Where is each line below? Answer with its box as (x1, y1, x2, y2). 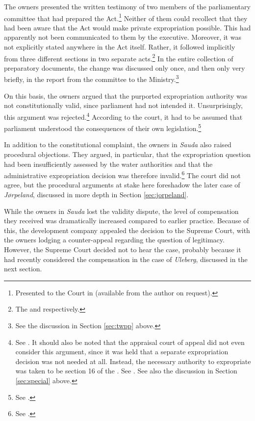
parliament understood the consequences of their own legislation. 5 (4, 122, 202, 133)
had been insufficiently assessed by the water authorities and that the (4, 158, 213, 169)
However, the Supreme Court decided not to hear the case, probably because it (4, 244, 241, 254)
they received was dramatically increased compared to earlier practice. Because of (4, 215, 249, 226)
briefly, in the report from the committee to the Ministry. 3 (4, 73, 179, 84)
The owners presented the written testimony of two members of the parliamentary (4, 1, 251, 11)
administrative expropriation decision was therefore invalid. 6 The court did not (4, 169, 241, 180)
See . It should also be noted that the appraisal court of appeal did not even (15, 337, 245, 347)
